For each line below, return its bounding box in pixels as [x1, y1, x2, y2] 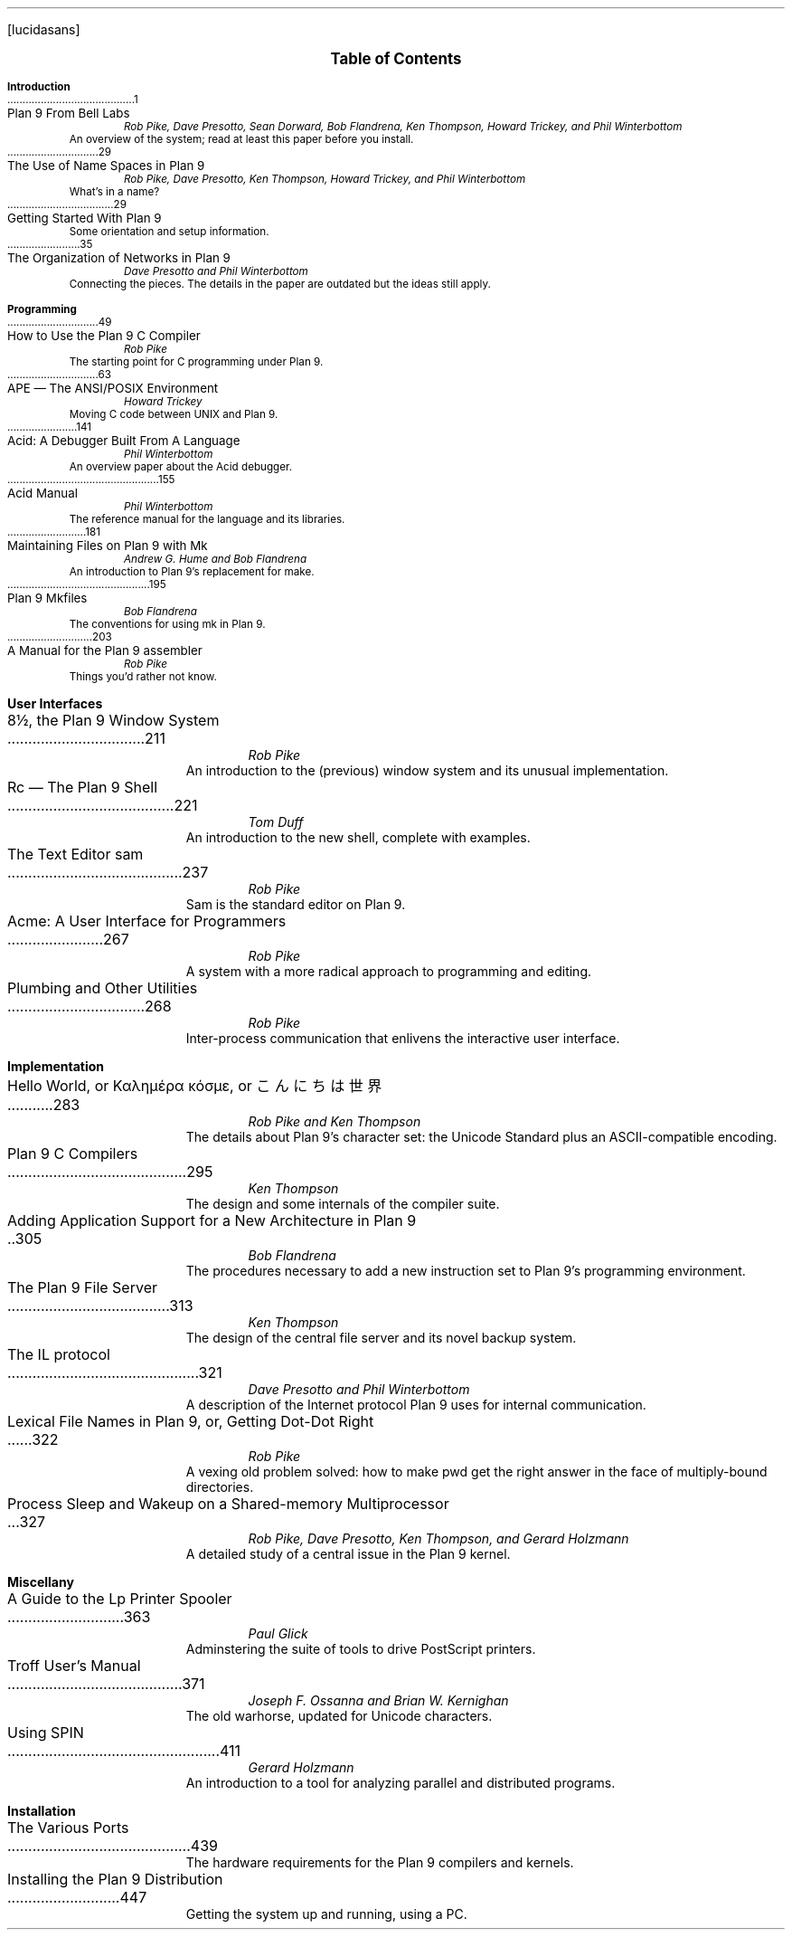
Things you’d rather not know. [69, 670, 217, 683]
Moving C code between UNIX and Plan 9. [69, 408, 278, 421]
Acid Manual [7, 486, 78, 500]
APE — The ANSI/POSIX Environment [7, 381, 219, 395]
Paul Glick [248, 1626, 308, 1641]
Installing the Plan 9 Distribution [7, 1870, 223, 1888]
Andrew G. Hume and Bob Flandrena [124, 553, 307, 565]
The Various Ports [7, 1818, 129, 1837]
